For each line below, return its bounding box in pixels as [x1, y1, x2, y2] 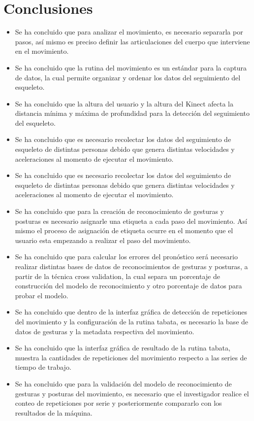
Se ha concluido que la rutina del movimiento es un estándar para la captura [15, 62, 247, 72]
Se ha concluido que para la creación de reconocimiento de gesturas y [15, 206, 224, 216]
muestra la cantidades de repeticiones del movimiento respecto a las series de [15, 352, 247, 362]
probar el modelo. [15, 290, 68, 300]
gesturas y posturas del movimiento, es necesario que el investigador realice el [15, 388, 249, 398]
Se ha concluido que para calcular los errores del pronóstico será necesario [15, 251, 238, 262]
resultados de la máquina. [15, 407, 93, 418]
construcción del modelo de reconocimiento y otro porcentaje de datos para [15, 281, 242, 291]
